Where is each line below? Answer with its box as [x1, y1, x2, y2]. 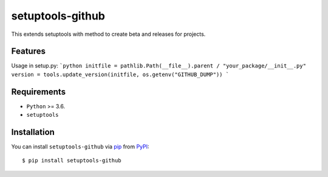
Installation [11, 127, 55, 137]
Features [11, 46, 46, 57]
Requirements [11, 86, 66, 97]
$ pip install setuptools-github [22, 157, 121, 164]
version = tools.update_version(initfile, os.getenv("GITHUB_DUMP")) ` [11, 71, 230, 78]
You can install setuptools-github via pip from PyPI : [11, 143, 149, 150]
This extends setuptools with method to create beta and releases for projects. [11, 30, 206, 38]
